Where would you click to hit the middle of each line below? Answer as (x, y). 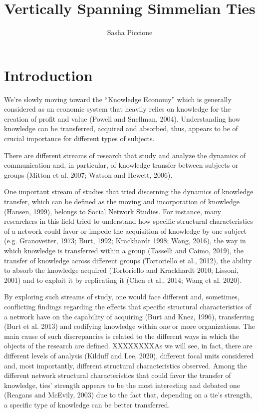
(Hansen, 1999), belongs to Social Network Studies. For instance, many (113, 211)
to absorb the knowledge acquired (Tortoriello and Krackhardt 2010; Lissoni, (121, 270)
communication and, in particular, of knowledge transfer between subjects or (121, 165)
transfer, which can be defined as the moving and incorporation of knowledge (122, 201)
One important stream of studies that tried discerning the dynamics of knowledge (129, 191)
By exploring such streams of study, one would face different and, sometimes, (122, 297)
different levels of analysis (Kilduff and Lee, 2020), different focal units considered (129, 355)
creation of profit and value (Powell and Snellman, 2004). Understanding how (122, 118)
